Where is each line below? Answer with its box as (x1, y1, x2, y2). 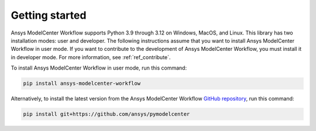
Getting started (11, 9, 87, 22)
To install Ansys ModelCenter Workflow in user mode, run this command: (11, 64, 187, 71)
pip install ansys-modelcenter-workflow (23, 80, 140, 87)
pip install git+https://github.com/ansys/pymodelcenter (23, 111, 190, 118)
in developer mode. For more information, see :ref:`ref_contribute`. (11, 53, 171, 61)
